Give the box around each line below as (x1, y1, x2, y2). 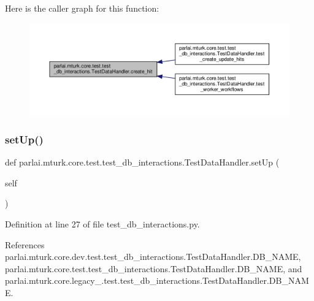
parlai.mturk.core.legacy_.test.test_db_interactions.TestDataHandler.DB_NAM (5, 274, 309, 287)
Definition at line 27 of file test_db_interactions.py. (5, 217, 200, 230)
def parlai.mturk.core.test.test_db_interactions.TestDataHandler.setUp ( (5, 156, 280, 169)
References (5, 238, 45, 251)
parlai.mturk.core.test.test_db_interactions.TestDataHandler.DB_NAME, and (5, 262, 302, 275)
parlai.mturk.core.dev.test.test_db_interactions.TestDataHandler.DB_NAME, (5, 250, 301, 263)
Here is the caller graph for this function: (5, 2, 159, 14)
